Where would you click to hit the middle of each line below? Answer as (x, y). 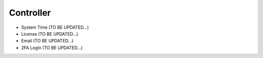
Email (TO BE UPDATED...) (47, 41)
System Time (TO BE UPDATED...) (55, 27)
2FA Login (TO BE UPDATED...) (52, 48)
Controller (30, 13)
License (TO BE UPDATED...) (50, 34)
